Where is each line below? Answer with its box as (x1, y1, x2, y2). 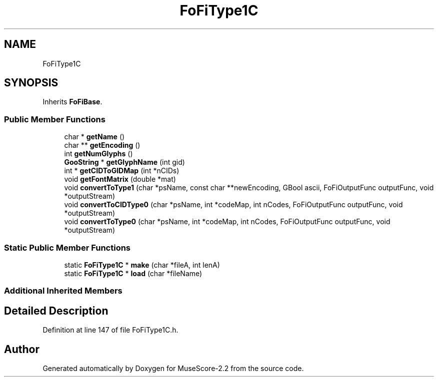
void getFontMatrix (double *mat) (64, 175, 176, 184)
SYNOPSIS (4, 76, 58, 89)
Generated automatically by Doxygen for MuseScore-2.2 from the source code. (42, 364, 304, 373)
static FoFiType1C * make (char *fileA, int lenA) (64, 260, 220, 269)
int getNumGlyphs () (64, 149, 133, 158)
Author (4, 343, 39, 356)
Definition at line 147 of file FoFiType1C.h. (42, 326, 178, 335)
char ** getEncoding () (64, 141, 140, 150)
